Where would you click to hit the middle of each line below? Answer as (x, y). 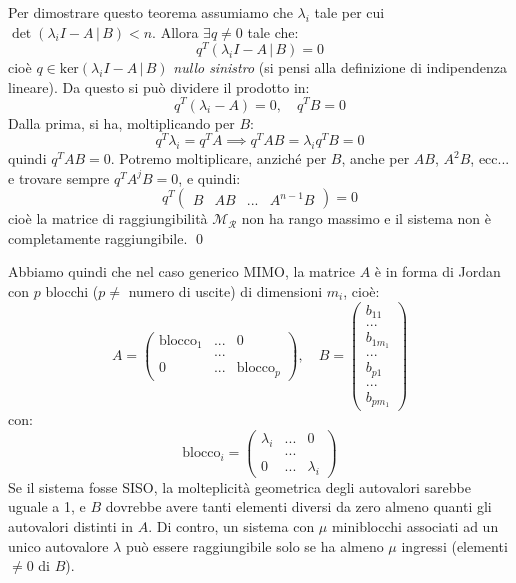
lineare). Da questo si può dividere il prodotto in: (159, 86)
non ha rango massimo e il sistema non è (366, 218)
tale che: (273, 31)
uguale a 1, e (47, 506)
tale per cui (349, 12)
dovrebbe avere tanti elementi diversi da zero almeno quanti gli (298, 506)
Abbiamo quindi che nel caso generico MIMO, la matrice (182, 271)
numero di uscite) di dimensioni (225, 290)
